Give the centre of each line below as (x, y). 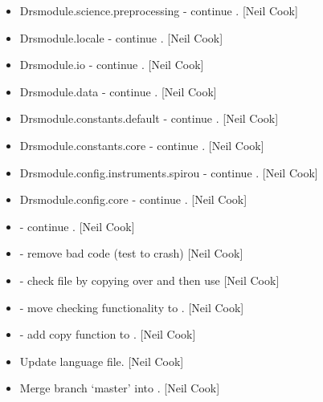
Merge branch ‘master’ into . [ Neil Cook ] (120, 388)
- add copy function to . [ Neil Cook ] (108, 334)
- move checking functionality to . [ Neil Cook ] (132, 307)
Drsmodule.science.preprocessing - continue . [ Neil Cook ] (159, 10)
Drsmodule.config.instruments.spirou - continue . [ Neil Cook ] (169, 172)
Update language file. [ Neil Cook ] (102, 361)
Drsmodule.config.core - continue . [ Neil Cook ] (133, 199)
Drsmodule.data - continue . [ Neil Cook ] (118, 91)
